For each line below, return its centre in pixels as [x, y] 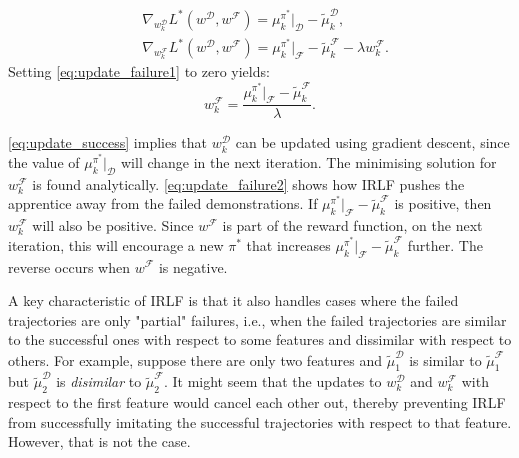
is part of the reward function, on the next [352, 225]
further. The [445, 244]
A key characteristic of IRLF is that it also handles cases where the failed [233, 300]
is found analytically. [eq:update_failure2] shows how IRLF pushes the [248, 183]
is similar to [445, 359]
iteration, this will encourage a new [116, 244]
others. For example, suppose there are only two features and [195, 359]
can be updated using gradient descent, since [372, 142]
